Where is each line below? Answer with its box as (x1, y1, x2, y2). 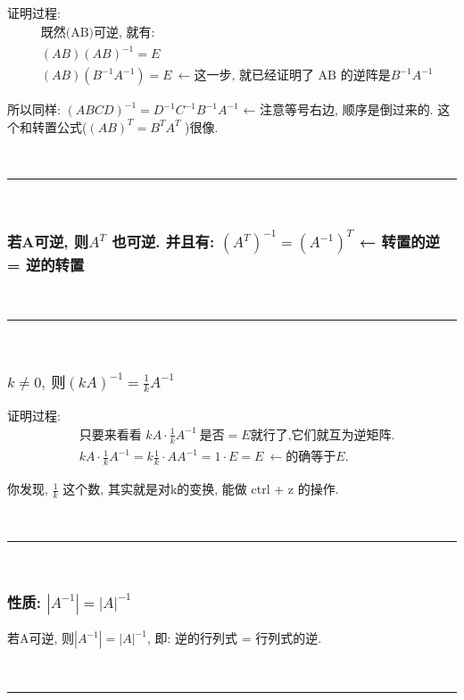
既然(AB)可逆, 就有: (40, 26, 155, 39)
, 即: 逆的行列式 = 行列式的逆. (146, 629, 322, 647)
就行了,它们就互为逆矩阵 (250, 429, 392, 442)
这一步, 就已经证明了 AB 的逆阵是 (194, 70, 391, 83)
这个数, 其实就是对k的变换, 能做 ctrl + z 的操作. (62, 479, 339, 498)
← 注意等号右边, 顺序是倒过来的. (243, 100, 434, 119)
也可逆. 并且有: (112, 230, 215, 253)
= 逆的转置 (7, 254, 85, 276)
